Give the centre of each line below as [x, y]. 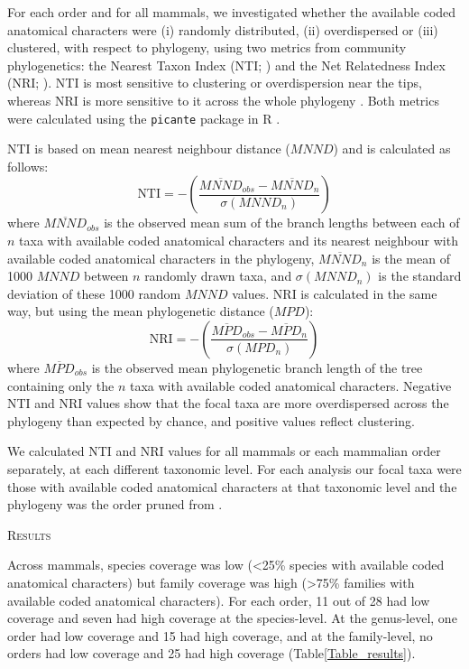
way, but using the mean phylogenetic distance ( [141, 311]
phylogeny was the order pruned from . [115, 504]
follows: [28, 166]
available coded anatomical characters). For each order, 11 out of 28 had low [219, 600]
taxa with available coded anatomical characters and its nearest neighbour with [239, 240]
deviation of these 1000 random [94, 293]
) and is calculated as [392, 149]
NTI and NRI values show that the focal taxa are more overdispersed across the [228, 403]
